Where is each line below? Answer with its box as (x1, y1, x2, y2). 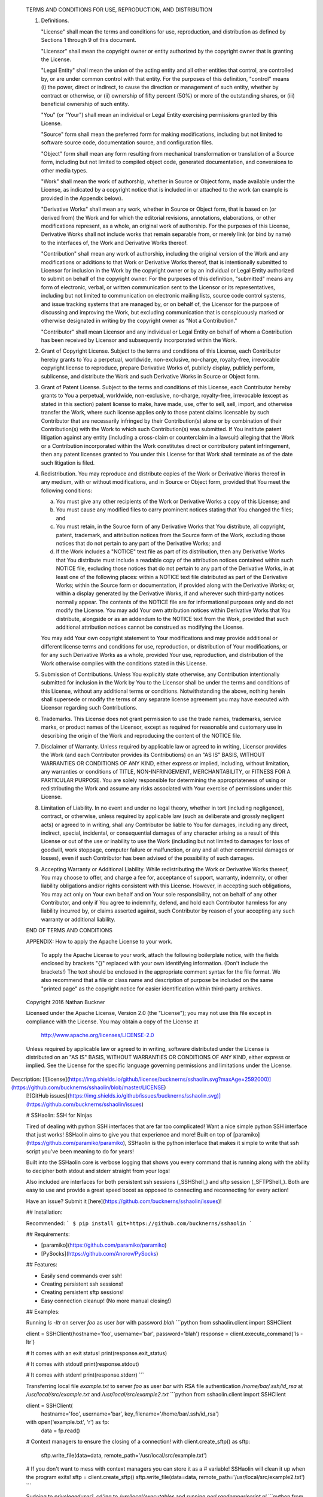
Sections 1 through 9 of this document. (41, 37, 137, 44)
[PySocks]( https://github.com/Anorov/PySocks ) (41, 1250, 159, 1257)
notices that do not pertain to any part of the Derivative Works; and (56, 540, 221, 547)
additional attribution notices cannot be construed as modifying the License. (56, 623, 244, 631)
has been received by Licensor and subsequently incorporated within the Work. (41, 337, 237, 344)
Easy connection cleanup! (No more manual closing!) (41, 1297, 172, 1304)
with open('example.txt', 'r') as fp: (26, 1419, 109, 1426)
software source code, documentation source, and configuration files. (41, 139, 214, 146)
